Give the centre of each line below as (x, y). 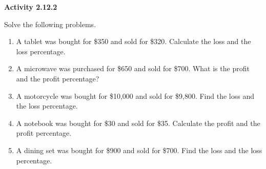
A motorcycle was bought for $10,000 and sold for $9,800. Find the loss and (135, 96)
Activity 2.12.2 (31, 7)
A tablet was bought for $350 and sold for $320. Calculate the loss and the (134, 41)
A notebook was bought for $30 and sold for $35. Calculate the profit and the (138, 123)
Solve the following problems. (50, 24)
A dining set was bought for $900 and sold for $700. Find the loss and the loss (139, 150)
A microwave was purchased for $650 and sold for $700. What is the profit (133, 68)
